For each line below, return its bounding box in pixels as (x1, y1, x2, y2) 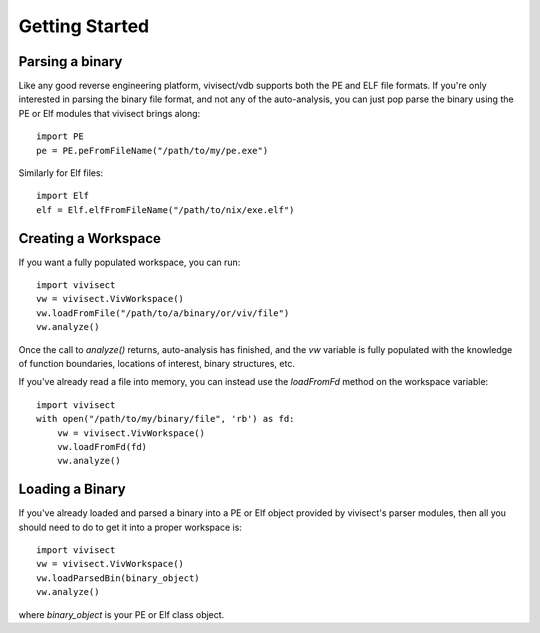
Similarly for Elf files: (18, 167, 104, 179)
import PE (36, 131, 84, 142)
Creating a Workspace (18, 230, 162, 247)
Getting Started (18, 15, 150, 37)
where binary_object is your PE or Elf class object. (18, 608, 225, 620)
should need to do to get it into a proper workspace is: (18, 521, 242, 533)
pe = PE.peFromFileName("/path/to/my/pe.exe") (36, 145, 269, 156)
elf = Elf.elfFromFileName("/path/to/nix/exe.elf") (36, 204, 295, 215)
